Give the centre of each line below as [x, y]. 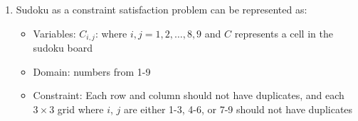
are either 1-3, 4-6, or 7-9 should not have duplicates [238, 109]
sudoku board [63, 48]
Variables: [54, 33]
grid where [80, 109]
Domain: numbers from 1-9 [92, 71]
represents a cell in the [284, 33]
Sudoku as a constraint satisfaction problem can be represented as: [162, 10]
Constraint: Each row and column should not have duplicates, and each [189, 95]
